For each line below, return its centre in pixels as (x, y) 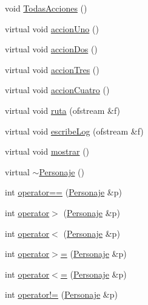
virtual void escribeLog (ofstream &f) (74, 131)
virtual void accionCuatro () (57, 90)
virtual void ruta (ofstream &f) (63, 110)
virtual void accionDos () (51, 49)
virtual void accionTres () (52, 69)
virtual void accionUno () (52, 28)
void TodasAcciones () (46, 8)
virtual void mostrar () (47, 151)
